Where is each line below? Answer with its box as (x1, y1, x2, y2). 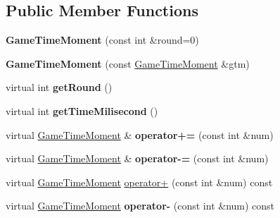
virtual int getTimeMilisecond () (6, 103, 158, 118)
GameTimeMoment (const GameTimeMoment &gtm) (6, 56, 250, 71)
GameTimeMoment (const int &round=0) (6, 32, 199, 47)
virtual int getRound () (6, 80, 113, 95)
